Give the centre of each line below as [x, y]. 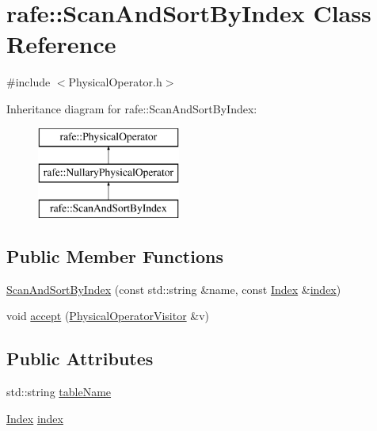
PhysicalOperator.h [115, 82]
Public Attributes [80, 359]
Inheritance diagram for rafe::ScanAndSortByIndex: [132, 108]
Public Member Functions [115, 256]
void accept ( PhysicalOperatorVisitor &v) [108, 316]
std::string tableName [59, 392]
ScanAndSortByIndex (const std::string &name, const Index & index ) [174, 289]
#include [29, 82]
